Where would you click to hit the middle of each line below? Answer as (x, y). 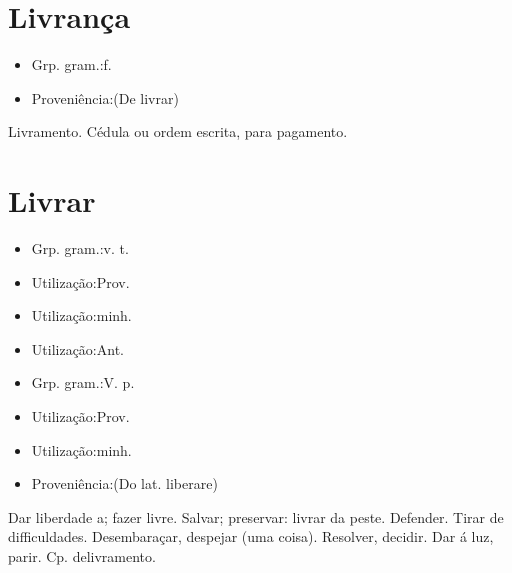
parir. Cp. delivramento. (82, 555)
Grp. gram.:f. (71, 64)
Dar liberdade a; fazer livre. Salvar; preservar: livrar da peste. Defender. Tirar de (256, 516)
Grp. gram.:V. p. (83, 382)
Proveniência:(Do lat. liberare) (124, 483)
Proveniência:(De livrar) (105, 97)
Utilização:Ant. (77, 348)
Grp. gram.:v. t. (80, 248)
